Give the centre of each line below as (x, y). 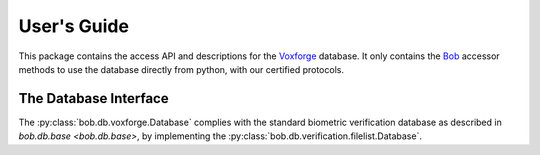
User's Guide (74, 26)
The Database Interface (93, 98)
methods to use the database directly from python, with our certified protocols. (181, 69)
